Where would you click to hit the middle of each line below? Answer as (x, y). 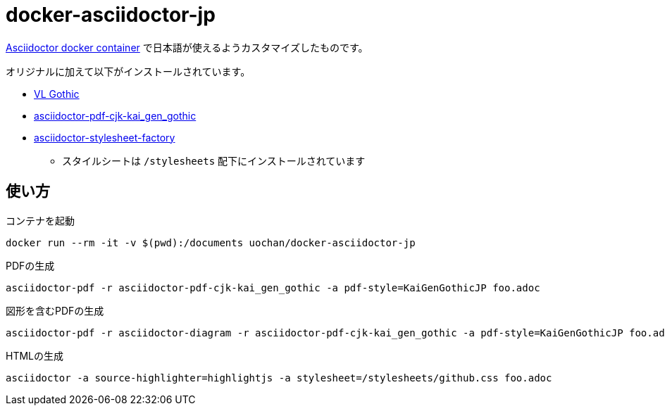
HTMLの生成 (35, 355)
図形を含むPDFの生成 (55, 310)
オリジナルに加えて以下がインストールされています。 (128, 71)
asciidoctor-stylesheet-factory (105, 137)
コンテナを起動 (40, 220)
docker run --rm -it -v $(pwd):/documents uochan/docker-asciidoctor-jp (211, 242)
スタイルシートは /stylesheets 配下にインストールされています (214, 160)
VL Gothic (57, 94)
